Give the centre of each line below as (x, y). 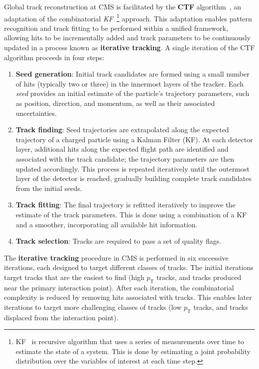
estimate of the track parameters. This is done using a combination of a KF (131, 214)
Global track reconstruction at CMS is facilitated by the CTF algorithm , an (123, 6)
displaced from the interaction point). (61, 317)
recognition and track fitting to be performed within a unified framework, (116, 28)
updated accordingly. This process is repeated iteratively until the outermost (133, 168)
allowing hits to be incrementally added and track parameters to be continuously (128, 38)
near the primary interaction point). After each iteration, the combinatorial (119, 287)
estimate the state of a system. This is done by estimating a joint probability (133, 351)
